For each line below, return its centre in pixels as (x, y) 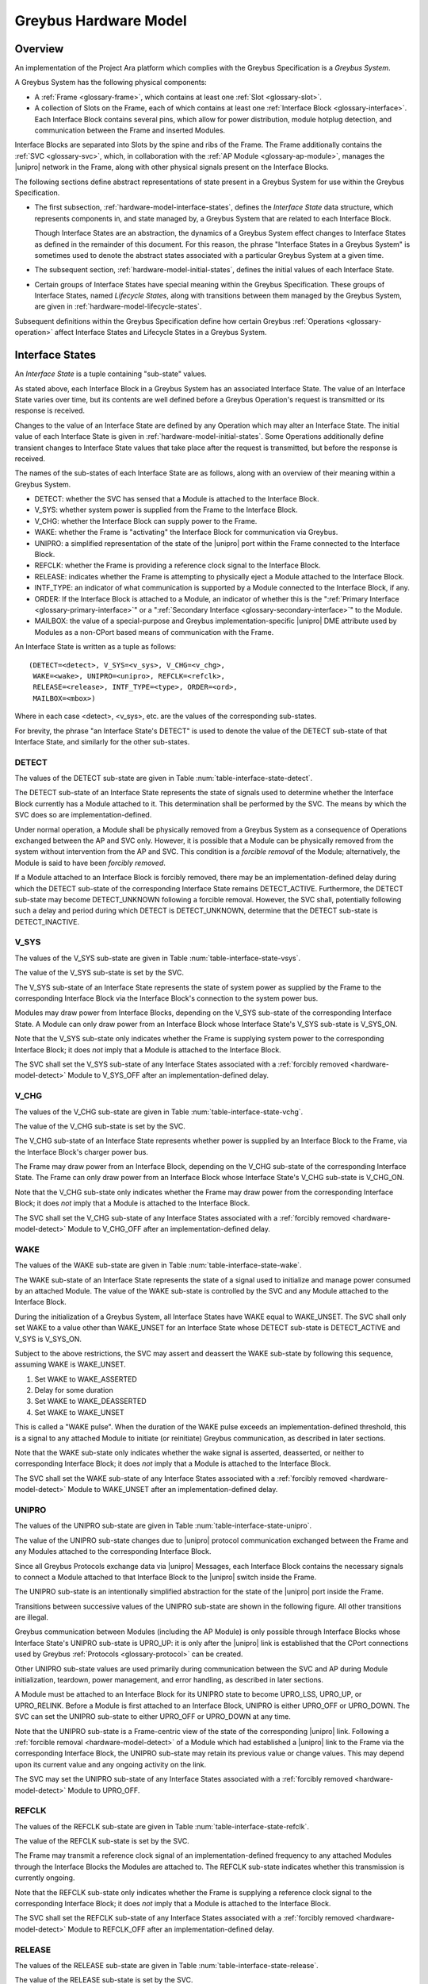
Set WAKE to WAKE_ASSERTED (86, 1379)
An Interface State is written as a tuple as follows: (96, 647)
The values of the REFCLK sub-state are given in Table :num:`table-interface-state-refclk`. (162, 1826)
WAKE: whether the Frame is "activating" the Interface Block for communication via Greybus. (186, 533)
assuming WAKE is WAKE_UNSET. (70, 1364)
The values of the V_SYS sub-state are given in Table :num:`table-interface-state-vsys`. (158, 958)
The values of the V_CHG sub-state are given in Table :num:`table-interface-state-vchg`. (159, 1112)
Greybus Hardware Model (101, 21)
